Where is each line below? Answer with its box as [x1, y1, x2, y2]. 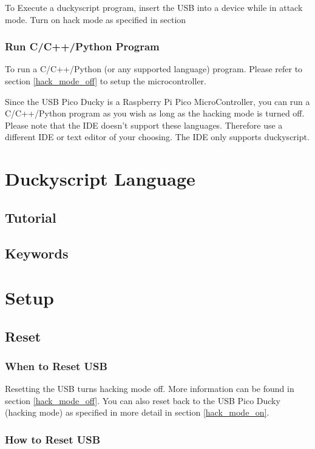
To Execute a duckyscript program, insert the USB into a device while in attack [5, 1, 303, 13]
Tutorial [5, 208, 56, 226]
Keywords [5, 243, 69, 262]
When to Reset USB [5, 358, 107, 373]
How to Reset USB [5, 431, 101, 447]
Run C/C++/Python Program [5, 39, 160, 54]
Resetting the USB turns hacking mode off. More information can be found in [5, 382, 294, 395]
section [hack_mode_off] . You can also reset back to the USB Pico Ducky [5, 394, 280, 407]
